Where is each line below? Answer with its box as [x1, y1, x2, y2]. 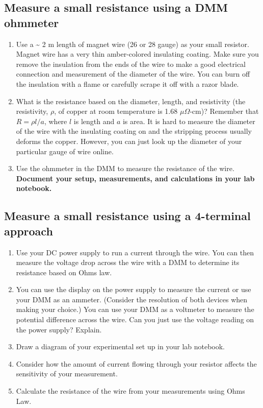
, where [44, 115, 67, 126]
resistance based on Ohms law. [16, 267, 112, 277]
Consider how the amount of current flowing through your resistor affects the [16, 358, 257, 369]
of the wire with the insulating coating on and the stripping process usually [16, 126, 252, 136]
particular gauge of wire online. [16, 146, 114, 156]
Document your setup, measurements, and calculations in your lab [16, 173, 255, 183]
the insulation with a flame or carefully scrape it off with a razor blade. [16, 78, 239, 89]
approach [4, 223, 53, 238]
